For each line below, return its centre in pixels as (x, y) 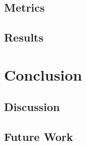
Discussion (32, 107)
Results (24, 37)
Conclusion (43, 74)
